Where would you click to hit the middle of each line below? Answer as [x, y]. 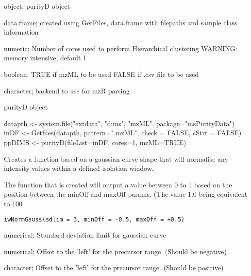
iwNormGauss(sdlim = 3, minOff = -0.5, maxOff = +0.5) [94, 219]
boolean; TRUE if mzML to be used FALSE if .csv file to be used [101, 74]
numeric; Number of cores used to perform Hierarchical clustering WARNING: [121, 48]
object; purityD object [37, 6]
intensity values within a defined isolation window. [79, 168]
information [21, 32]
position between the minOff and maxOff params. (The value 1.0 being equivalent [126, 194]
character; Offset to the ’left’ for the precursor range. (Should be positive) [114, 267]
